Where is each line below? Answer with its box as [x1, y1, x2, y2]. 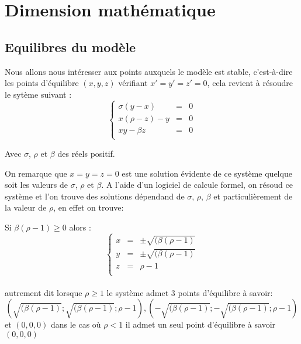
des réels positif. [57, 147, 115, 159]
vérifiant [118, 77, 148, 89]
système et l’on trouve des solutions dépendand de [5, 190, 185, 202]
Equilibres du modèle [5, 37, 136, 56]
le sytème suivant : [5, 88, 72, 100]
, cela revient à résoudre [207, 77, 293, 89]
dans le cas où [50, 318, 101, 331]
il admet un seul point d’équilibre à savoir [125, 318, 276, 331]
